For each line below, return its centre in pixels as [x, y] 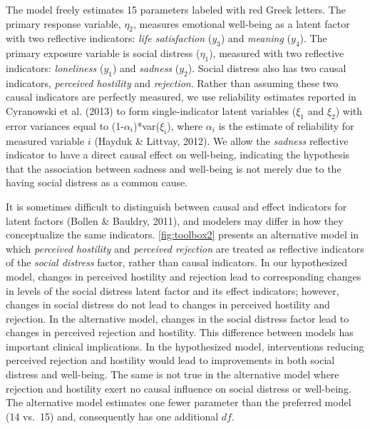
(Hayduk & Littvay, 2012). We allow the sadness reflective [221, 140]
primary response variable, [63, 23]
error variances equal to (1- [65, 125]
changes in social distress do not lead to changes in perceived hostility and [168, 304]
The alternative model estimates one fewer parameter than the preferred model [179, 402]
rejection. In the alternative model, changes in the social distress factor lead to [178, 318]
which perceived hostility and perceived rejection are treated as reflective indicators [185, 248]
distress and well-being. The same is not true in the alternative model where [173, 374]
